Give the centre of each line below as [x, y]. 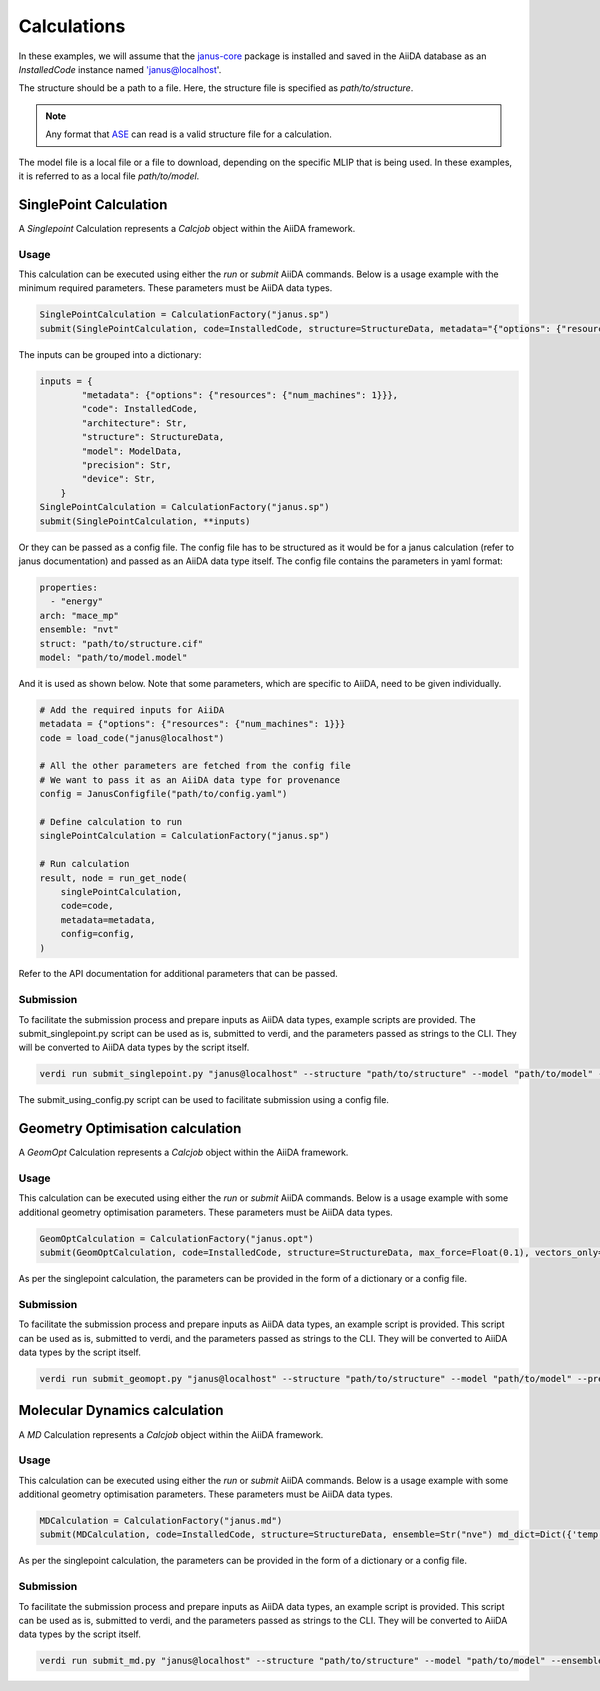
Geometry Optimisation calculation [130, 1128]
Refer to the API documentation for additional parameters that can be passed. [178, 974]
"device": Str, [119, 479]
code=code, [87, 906]
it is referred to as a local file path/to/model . [109, 176]
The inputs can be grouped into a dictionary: [110, 354]
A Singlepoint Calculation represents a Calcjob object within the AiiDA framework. [187, 228]
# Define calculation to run [111, 821]
